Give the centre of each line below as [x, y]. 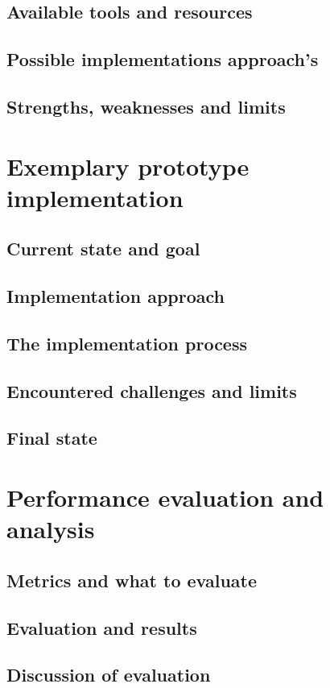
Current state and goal [103, 249]
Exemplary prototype [128, 166]
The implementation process [127, 343]
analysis [51, 529]
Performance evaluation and [165, 497]
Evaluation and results [102, 627]
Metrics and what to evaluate [132, 580]
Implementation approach [115, 296]
